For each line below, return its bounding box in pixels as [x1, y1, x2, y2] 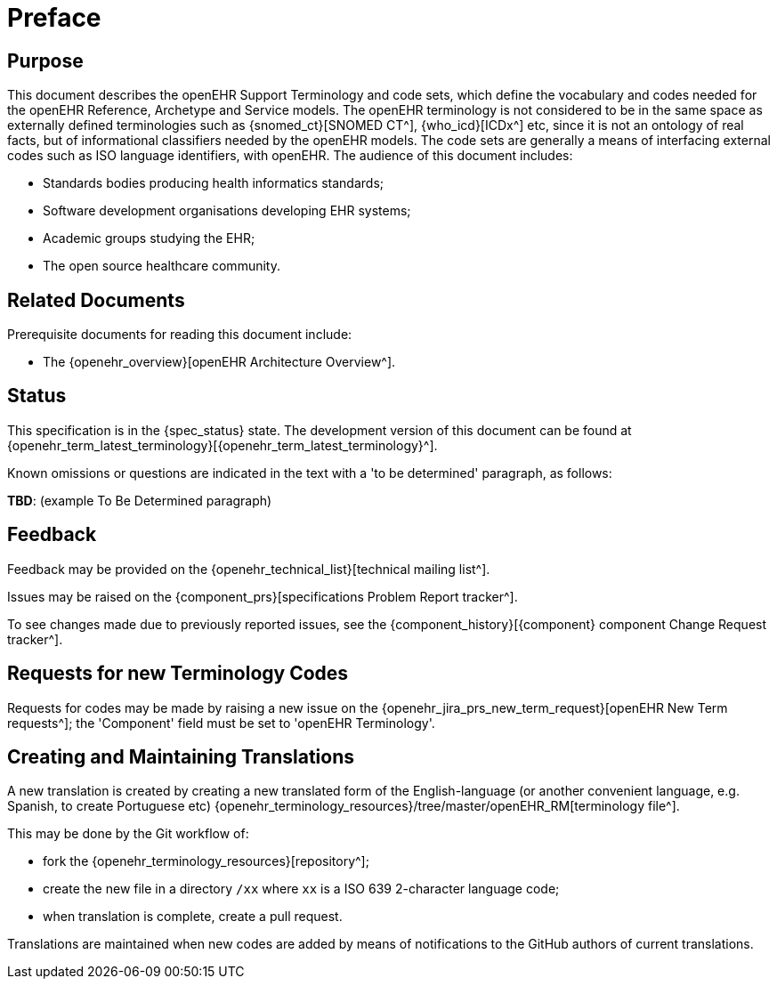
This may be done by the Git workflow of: [7, 826, 249, 842]
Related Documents [7, 288, 185, 311]
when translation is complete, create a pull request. [43, 909, 343, 925]
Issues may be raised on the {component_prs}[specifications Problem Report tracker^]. [7, 588, 518, 604]
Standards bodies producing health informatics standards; [43, 175, 384, 191]
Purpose [7, 49, 84, 72]
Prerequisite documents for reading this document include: [7, 327, 352, 343]
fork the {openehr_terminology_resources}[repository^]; [43, 853, 369, 869]
